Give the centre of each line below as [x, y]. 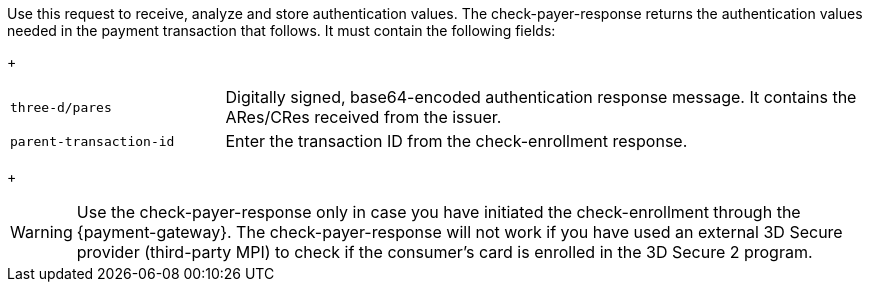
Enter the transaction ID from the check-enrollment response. [456, 141]
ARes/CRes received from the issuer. [363, 117]
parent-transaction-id [92, 141]
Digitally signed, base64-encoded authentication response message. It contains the [541, 97]
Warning [41, 232]
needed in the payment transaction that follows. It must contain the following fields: [281, 30]
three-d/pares [61, 107]
